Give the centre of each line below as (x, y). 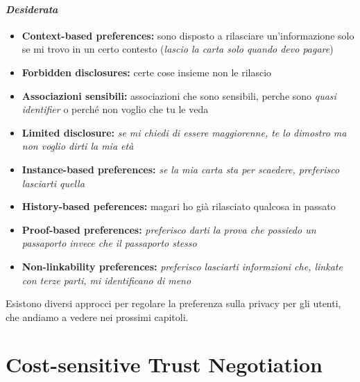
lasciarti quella (53, 183)
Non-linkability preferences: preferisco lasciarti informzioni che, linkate (182, 266)
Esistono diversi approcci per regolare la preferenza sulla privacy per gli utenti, (173, 303)
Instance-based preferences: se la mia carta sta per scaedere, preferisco (181, 169)
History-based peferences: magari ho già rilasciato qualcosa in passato (179, 206)
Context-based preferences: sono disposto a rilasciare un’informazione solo (188, 35)
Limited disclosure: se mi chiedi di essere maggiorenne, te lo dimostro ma (184, 132)
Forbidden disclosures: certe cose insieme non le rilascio (147, 72)
